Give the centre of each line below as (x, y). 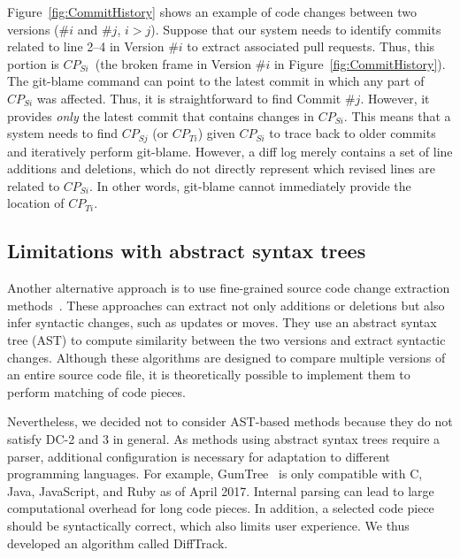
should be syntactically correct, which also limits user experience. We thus (208, 525)
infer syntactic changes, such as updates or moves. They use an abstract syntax (222, 322)
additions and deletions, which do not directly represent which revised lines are (221, 168)
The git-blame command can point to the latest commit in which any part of (216, 81)
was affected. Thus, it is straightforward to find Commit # (196, 98)
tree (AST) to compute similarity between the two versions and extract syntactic (226, 339)
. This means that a (397, 115)
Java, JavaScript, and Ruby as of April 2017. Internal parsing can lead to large (221, 490)
